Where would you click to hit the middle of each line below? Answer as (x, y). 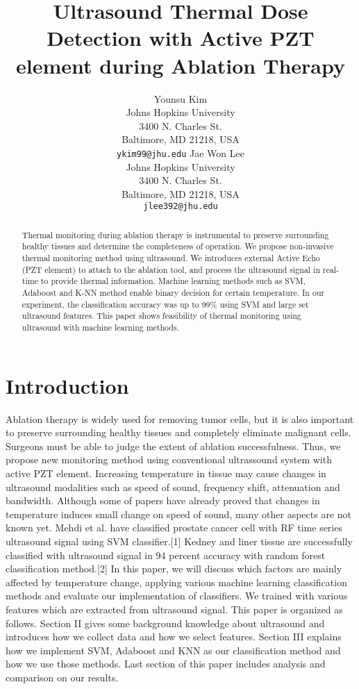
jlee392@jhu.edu (181, 207)
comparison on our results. (62, 677)
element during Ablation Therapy (181, 65)
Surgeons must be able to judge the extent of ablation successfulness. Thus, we (173, 446)
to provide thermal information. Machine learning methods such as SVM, (173, 281)
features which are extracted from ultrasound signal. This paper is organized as (174, 609)
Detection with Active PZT (181, 38)
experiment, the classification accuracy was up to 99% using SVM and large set (165, 304)
